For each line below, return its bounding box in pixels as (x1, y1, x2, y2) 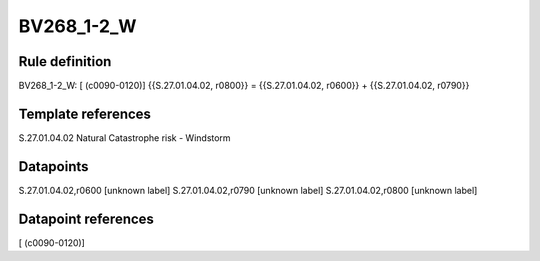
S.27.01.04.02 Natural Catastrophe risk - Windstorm (18, 131, 231, 144)
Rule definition (18, 53, 112, 70)
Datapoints (18, 158, 89, 175)
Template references (18, 105, 152, 122)
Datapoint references (18, 210, 155, 227)
